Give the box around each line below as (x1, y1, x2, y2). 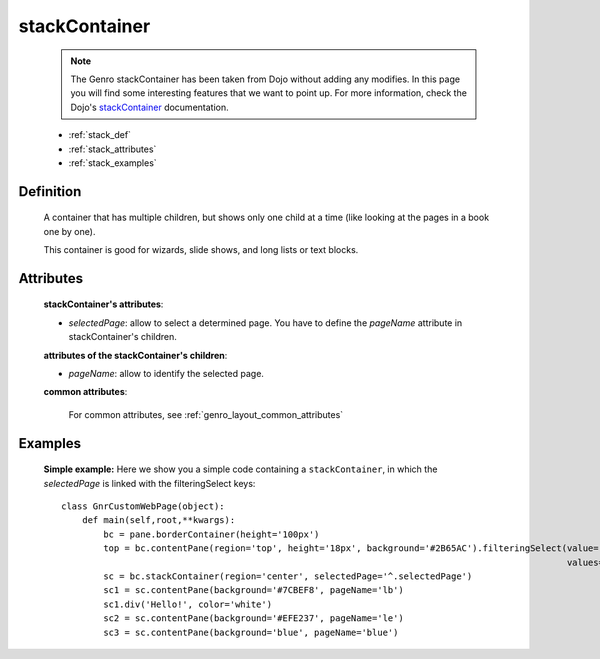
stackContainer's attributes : (43, 298, 164, 310)
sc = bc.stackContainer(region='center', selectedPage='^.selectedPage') (103, 570, 473, 582)
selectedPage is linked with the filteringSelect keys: (43, 477, 256, 489)
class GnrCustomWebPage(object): (61, 501, 225, 512)
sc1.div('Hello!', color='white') (103, 598, 273, 610)
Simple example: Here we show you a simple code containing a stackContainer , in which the (43, 463, 438, 475)
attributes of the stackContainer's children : (43, 349, 228, 361)
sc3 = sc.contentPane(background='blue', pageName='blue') (103, 626, 399, 638)
